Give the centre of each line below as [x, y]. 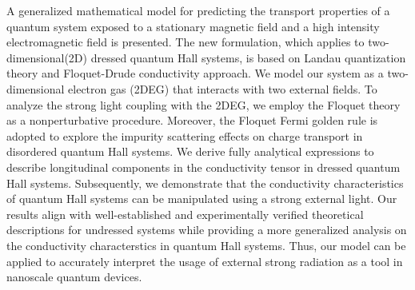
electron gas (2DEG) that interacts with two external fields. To [223, 88]
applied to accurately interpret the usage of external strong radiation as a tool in [205, 261]
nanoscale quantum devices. [74, 277]
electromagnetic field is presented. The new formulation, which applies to [186, 42]
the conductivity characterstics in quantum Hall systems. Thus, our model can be [206, 245]
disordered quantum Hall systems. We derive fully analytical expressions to [190, 151]
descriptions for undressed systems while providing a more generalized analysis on [207, 230]
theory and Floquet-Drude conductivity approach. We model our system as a [195, 73]
